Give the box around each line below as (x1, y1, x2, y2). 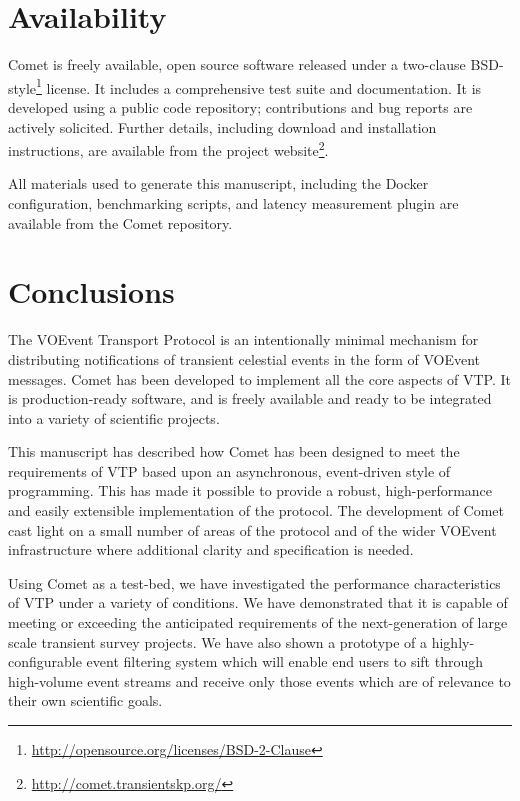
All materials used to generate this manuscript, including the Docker (8, 173, 429, 194)
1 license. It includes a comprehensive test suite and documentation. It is (36, 74, 482, 98)
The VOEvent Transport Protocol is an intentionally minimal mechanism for (8, 329, 479, 350)
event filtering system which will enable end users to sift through (86, 651, 483, 672)
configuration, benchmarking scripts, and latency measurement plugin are (8, 193, 459, 213)
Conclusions (8, 271, 175, 312)
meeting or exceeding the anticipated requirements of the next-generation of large (8, 612, 508, 633)
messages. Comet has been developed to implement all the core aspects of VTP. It (8, 368, 512, 389)
